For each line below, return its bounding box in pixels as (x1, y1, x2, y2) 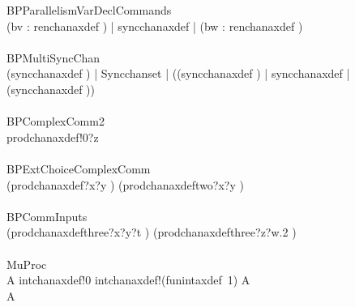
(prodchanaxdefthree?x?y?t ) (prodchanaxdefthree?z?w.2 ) (6, 224, 297, 241)
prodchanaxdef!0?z (6, 128, 99, 145)
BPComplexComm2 (6, 113, 105, 130)
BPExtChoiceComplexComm (6, 160, 151, 177)
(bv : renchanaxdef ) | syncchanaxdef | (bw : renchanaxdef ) (6, 17, 303, 34)
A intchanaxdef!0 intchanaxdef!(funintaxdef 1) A (6, 271, 250, 288)
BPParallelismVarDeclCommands (6, 2, 172, 18)
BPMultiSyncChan (6, 49, 101, 66)
